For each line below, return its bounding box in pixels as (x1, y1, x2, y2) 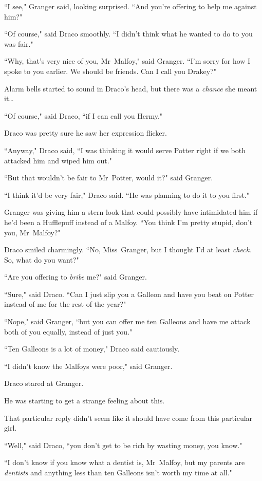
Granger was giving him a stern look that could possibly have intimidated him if (4, 207, 258, 217)
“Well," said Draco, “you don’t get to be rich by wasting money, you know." (4, 439, 242, 450)
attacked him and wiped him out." (4, 155, 112, 165)
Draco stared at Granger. (4, 378, 84, 388)
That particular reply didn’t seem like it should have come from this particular (4, 412, 253, 423)
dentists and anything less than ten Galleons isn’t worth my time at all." (4, 467, 232, 477)
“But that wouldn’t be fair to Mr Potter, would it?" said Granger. (4, 172, 213, 183)
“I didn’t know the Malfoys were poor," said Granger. (4, 360, 173, 371)
